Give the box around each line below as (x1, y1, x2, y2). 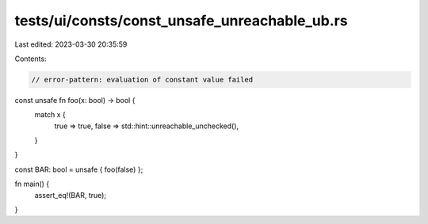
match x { (34, 110, 67, 120)
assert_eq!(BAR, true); (34, 190, 107, 199)
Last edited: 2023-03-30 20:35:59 (14, 40, 128, 49)
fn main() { (14, 179, 50, 189)
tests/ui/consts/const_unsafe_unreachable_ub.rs (14, 12, 348, 29)
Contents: (14, 54, 47, 63)
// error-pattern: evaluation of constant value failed (31, 75, 254, 84)
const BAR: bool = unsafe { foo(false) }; (14, 165, 143, 174)
